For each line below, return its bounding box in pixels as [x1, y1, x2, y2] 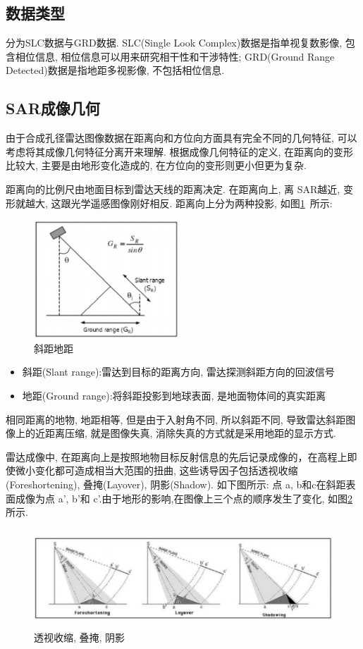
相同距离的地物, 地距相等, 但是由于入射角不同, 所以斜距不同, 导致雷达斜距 [6, 412, 346, 426]
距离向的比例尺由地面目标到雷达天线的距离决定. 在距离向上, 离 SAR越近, [6, 181, 340, 196]
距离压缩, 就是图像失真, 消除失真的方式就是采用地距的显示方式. [44, 426, 336, 440]
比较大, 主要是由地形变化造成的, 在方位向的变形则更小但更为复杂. [6, 158, 307, 173]
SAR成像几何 [6, 97, 100, 119]
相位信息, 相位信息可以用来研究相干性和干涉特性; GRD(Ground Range [15, 49, 335, 63]
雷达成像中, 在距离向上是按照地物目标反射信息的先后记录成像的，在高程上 [6, 449, 347, 464]
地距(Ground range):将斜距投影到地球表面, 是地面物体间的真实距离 [22, 388, 326, 402]
